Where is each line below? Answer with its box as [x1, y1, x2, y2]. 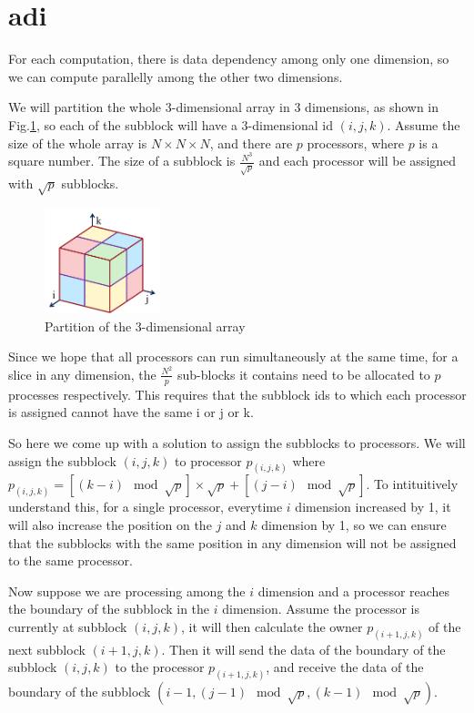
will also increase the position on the [8, 514, 212, 534]
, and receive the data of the [266, 657, 424, 677]
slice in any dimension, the [8, 364, 156, 383]
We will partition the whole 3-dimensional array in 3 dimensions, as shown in [8, 97, 439, 117]
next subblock [8, 639, 86, 658]
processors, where [307, 133, 404, 152]
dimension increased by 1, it [295, 497, 451, 516]
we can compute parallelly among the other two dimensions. [8, 66, 343, 86]
